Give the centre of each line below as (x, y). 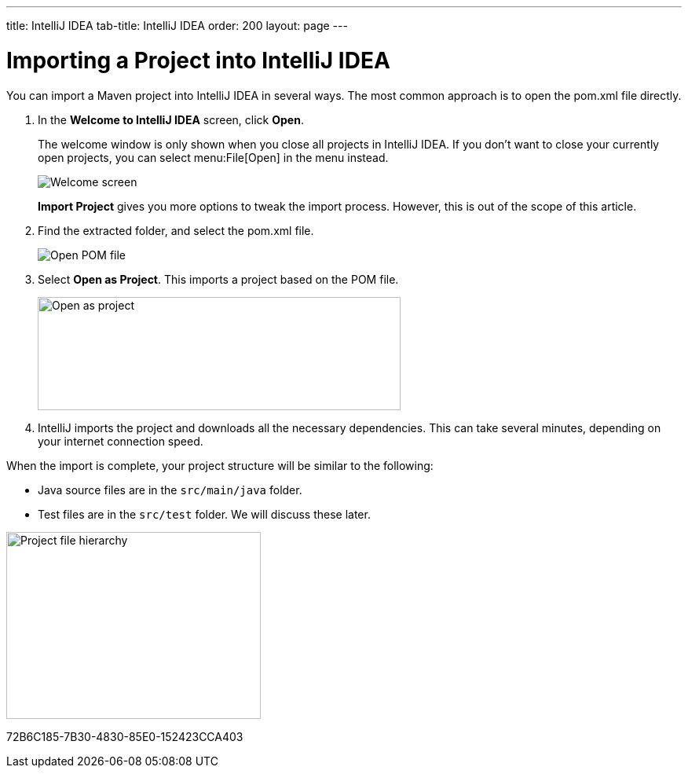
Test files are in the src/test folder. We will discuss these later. (204, 514)
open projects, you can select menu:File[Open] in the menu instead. (213, 157)
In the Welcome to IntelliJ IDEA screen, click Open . (171, 119)
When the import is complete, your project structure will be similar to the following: (220, 465)
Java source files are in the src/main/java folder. (170, 490)
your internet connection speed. (121, 441)
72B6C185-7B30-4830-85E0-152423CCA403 (125, 736)
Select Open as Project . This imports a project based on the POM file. (218, 279)
